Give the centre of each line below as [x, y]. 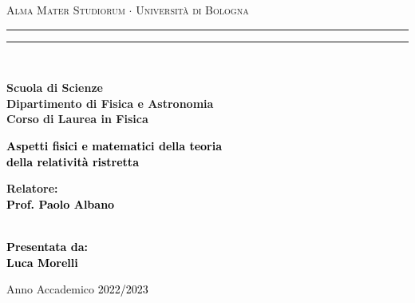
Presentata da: [47, 246]
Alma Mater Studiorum [66, 10]
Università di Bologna [192, 10]
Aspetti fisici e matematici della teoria [115, 145]
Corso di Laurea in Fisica [77, 119]
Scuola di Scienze [55, 88]
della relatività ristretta [73, 161]
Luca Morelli [42, 262]
